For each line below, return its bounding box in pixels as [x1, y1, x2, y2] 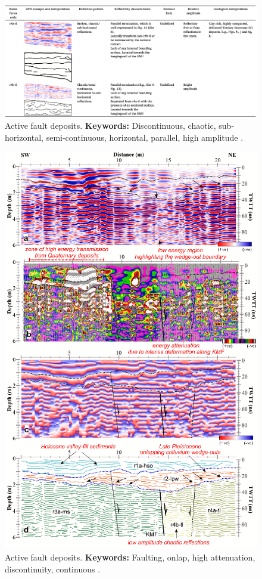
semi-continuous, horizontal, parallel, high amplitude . [46, 131, 244, 143]
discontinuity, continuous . [5, 562, 101, 575]
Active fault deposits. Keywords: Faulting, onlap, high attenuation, [5, 550, 255, 563]
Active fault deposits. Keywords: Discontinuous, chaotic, [5, 119, 216, 131]
